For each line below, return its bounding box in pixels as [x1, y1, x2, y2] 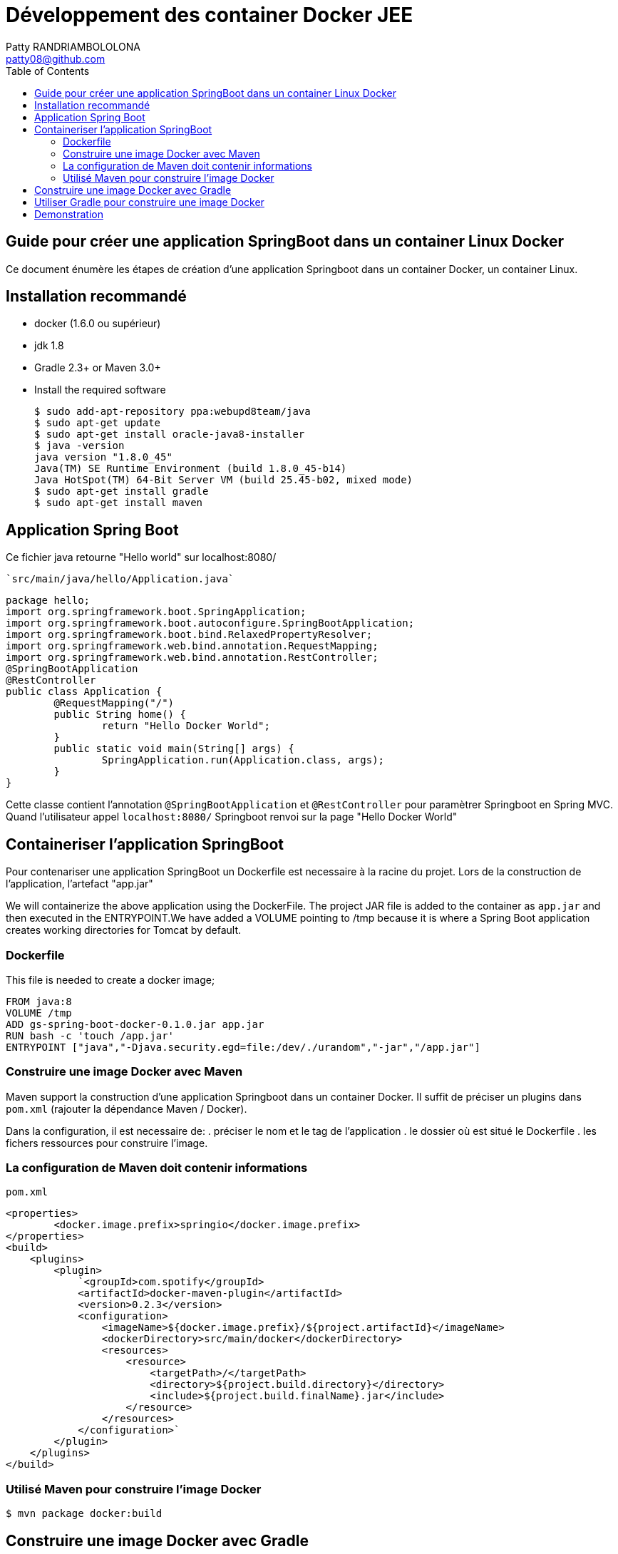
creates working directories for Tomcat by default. [6, 924, 242, 937]
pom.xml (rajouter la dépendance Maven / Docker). [6, 1102, 247, 1115]
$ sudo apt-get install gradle [34, 485, 209, 498]
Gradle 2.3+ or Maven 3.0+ [34, 361, 161, 374]
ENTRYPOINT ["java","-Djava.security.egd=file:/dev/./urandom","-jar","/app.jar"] [6, 1041, 480, 1053]
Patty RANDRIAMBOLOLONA [6, 40, 140, 53]
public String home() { [53, 709, 186, 721]
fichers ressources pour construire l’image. [6, 1136, 208, 1149]
